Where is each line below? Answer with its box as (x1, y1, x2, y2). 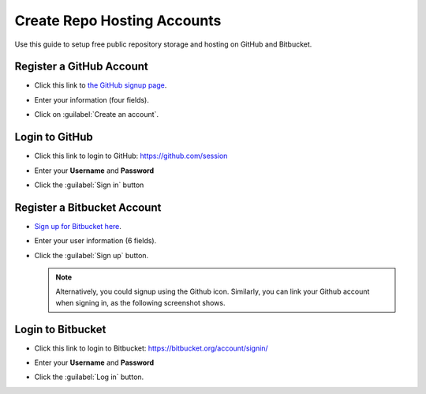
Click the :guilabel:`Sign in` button (34, 180, 144, 189)
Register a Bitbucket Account (14, 201, 162, 214)
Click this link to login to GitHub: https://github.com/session (34, 151, 228, 161)
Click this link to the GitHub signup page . (34, 81, 167, 90)
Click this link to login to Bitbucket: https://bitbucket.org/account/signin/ (34, 343, 268, 353)
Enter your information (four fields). (34, 95, 149, 104)
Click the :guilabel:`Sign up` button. (34, 250, 149, 260)
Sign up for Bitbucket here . (34, 221, 122, 231)
